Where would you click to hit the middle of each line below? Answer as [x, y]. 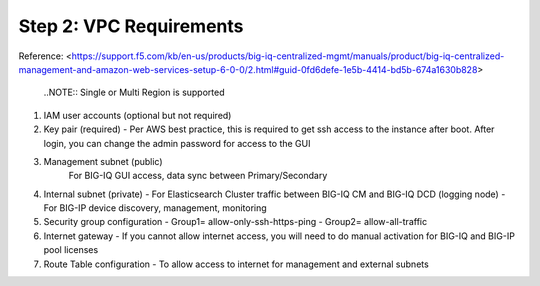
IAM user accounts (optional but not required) [137, 115]
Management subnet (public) [103, 161]
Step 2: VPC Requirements [131, 26]
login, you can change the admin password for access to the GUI [177, 143]
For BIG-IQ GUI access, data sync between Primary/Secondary [198, 176]
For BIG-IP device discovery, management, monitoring [155, 208]
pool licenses [71, 250]
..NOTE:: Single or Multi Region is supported [134, 92]
